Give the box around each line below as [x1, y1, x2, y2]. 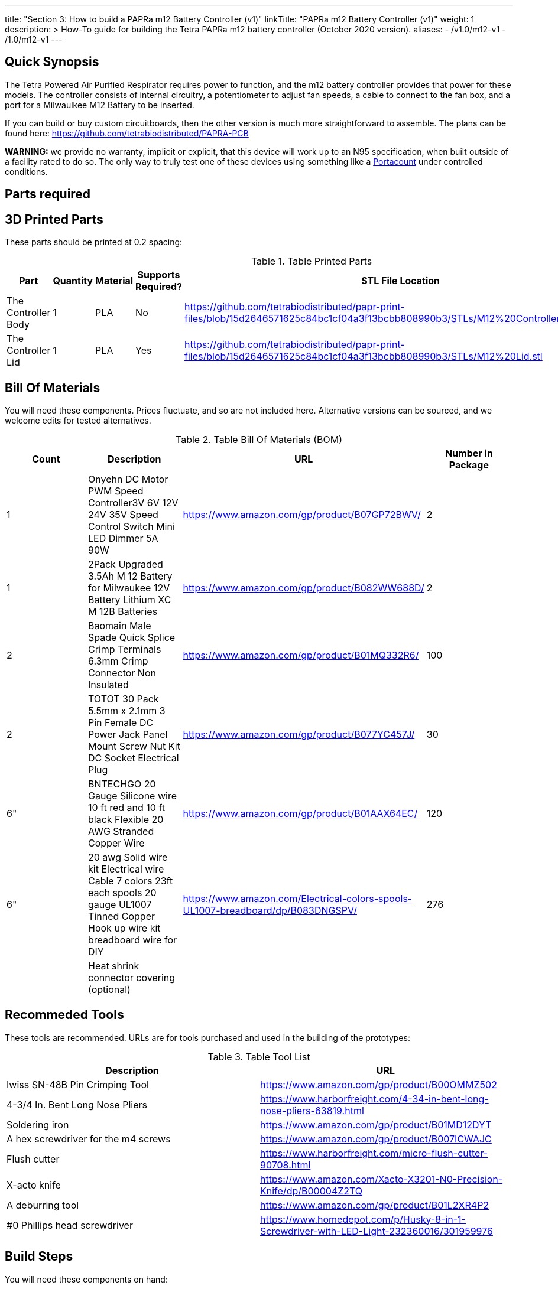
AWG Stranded [88, 825, 154, 837]
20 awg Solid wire [88, 851, 168, 863]
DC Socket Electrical [88, 751, 179, 764]
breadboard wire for [88, 933, 177, 946]
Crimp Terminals [88, 643, 161, 655]
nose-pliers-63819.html [260, 1104, 364, 1117]
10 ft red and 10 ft [88, 801, 166, 813]
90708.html [260, 1158, 311, 1171]
